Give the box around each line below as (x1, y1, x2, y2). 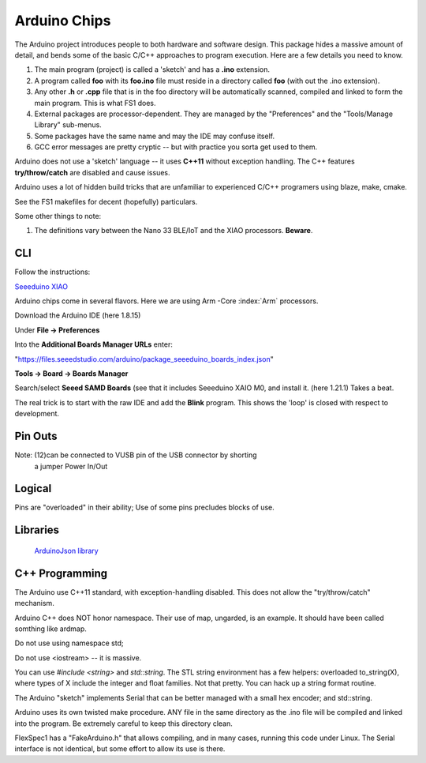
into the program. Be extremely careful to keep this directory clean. (14, 719, 233, 728)
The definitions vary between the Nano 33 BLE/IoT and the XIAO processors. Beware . (34, 226, 313, 235)
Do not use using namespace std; (14, 638, 124, 648)
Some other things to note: (14, 212, 102, 221)
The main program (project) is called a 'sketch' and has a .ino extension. (34, 65, 271, 74)
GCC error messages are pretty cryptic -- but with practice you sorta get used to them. (34, 142, 318, 152)
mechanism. (14, 599, 54, 608)
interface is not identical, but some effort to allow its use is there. (14, 744, 226, 754)
